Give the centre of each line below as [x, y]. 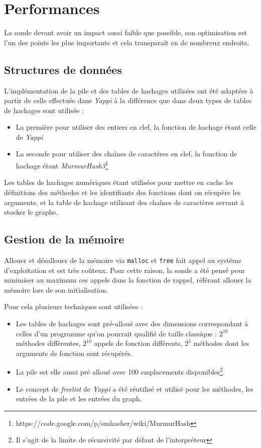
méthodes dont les [221, 343]
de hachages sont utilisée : [44, 110]
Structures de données [63, 69]
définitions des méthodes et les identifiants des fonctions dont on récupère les [122, 192]
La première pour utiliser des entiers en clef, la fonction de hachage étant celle [136, 127]
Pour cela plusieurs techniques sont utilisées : [74, 306]
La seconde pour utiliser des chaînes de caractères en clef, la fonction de [126, 154]
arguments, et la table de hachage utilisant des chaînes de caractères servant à [124, 202]
